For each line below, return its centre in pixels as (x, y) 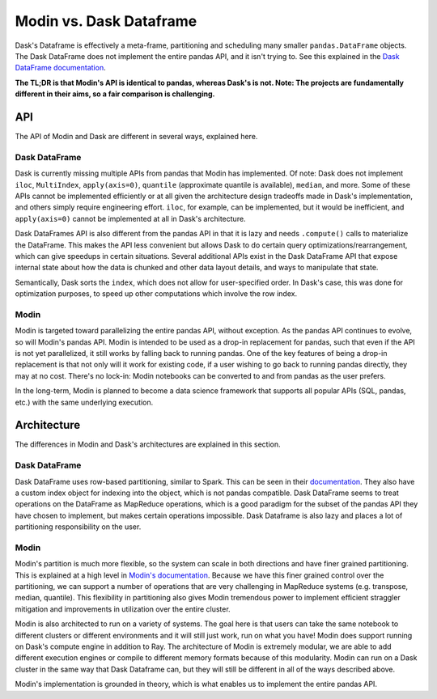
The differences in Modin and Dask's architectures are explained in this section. (148, 444)
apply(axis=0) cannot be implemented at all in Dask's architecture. (130, 218)
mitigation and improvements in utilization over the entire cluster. (123, 609)
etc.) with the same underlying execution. (84, 402)
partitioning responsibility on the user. (78, 527)
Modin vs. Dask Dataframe (106, 21)
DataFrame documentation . (60, 68)
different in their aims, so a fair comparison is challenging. (115, 94)
